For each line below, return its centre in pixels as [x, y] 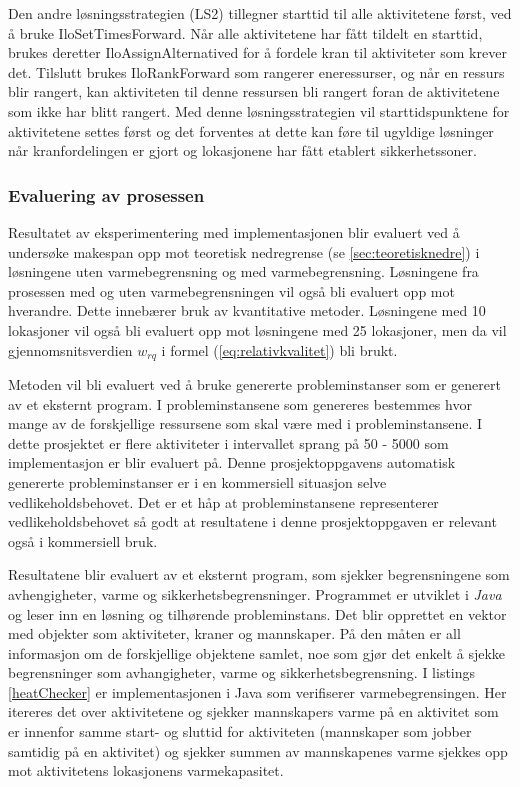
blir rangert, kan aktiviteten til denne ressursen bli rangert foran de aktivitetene [254, 91]
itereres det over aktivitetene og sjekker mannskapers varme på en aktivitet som [253, 711]
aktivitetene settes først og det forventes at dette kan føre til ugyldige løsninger [251, 130]
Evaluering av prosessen [106, 194]
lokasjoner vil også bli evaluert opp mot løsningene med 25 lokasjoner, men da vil [257, 329]
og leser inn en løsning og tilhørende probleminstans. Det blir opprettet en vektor [257, 613]
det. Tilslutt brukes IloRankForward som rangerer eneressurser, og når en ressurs [256, 71]
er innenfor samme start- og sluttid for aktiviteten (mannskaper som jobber [240, 731]
